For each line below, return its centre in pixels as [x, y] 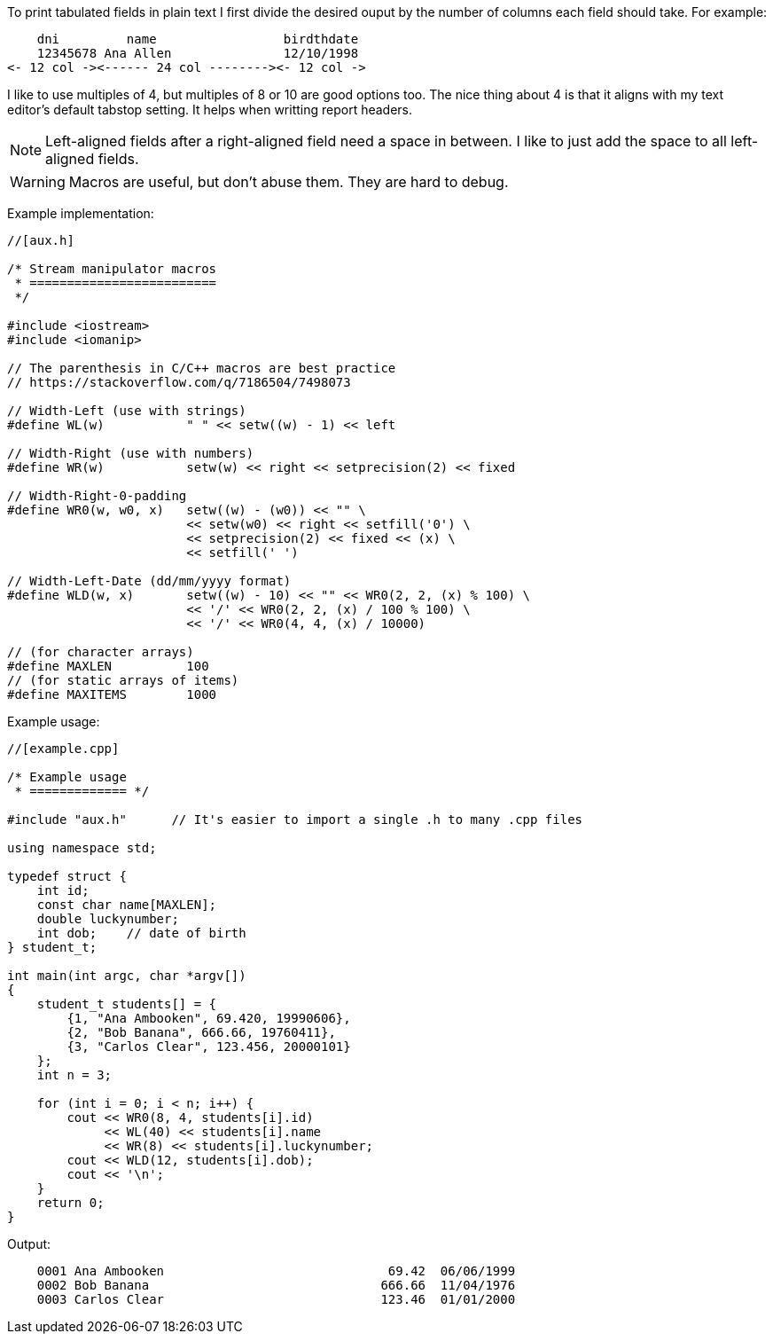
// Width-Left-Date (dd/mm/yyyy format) [149, 581]
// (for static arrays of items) [123, 680]
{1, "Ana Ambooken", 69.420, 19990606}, [209, 1018]
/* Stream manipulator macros [112, 269]
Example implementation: [81, 213]
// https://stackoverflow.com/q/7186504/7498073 [179, 382]
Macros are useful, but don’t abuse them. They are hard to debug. [289, 182]
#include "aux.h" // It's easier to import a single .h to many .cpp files [295, 819]
